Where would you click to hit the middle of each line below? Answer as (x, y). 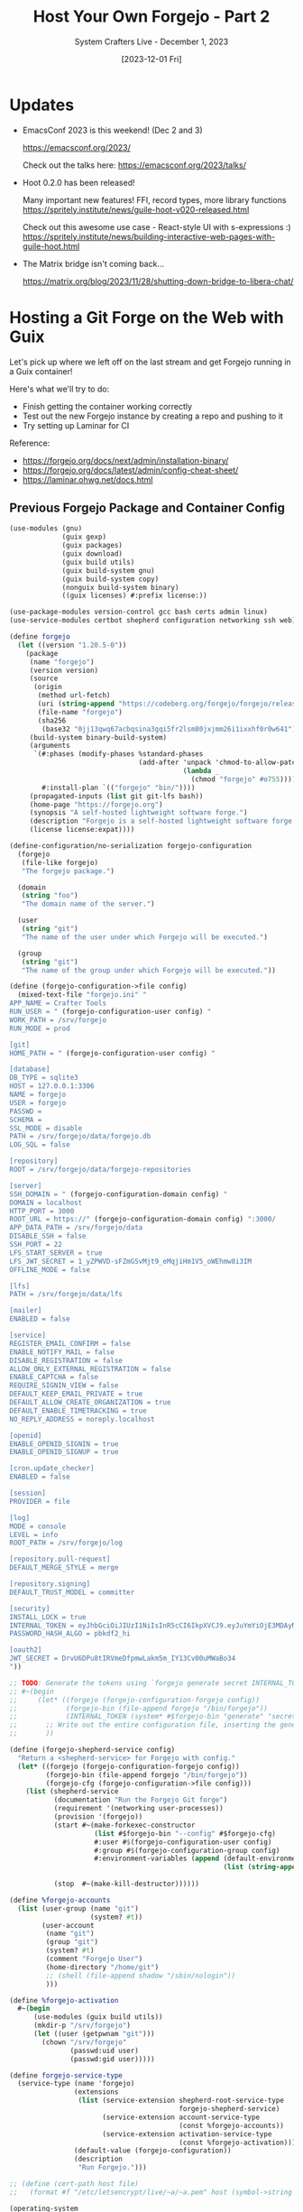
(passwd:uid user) (105, 2051)
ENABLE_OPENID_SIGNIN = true (64, 1444)
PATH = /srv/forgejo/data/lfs (66, 1295)
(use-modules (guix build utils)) (98, 2017)
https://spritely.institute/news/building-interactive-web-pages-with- (149, 236)
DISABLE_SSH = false (48, 1236)
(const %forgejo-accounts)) (231, 2125)
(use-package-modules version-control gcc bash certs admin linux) (139, 612)
